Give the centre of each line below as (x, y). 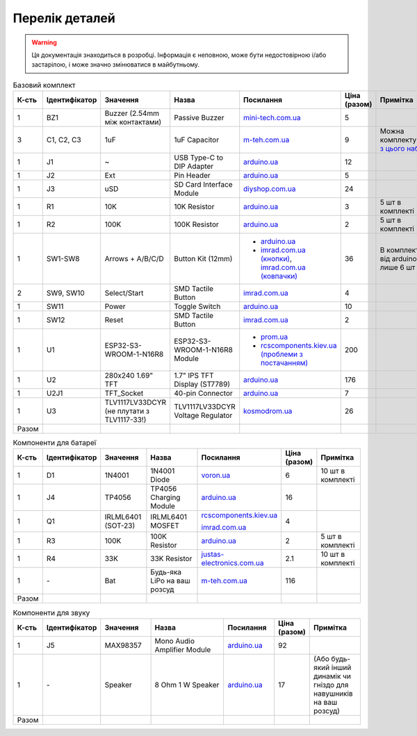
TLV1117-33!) (125, 420)
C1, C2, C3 (64, 140)
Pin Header (193, 176)
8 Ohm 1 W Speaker (187, 685)
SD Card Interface (203, 185)
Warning (44, 42)
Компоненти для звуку (51, 612)
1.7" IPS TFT (194, 376)
